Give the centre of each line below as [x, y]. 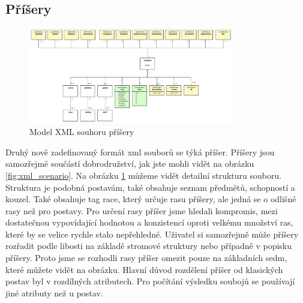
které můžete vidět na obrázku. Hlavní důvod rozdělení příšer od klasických [144, 269]
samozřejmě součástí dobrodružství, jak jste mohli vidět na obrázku [130, 163]
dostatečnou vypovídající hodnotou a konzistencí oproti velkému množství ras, [149, 222]
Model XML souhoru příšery [82, 132]
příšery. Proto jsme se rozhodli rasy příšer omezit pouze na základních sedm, [146, 258]
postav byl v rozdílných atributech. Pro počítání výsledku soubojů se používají [150, 281]
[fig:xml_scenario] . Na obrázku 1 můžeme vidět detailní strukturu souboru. [144, 175]
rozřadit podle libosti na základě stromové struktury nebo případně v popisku [149, 246]
